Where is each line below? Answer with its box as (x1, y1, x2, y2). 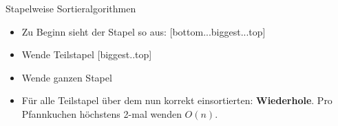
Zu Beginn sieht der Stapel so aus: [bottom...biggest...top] (21, 24, 266, 38)
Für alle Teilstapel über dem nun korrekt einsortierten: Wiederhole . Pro (21, 93, 332, 108)
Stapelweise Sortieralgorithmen (6, 1, 136, 15)
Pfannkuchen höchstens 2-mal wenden (21, 106, 182, 121)
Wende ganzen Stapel (21, 70, 112, 84)
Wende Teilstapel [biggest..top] (21, 47, 152, 62)
